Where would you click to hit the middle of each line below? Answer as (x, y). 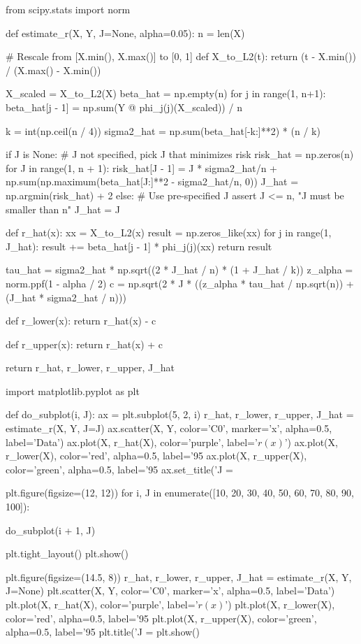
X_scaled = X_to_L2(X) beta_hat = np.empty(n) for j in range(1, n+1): (166, 93)
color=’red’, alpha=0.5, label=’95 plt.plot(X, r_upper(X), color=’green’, (161, 618)
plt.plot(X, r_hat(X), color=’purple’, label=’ (102, 604)
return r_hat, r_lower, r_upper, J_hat (90, 367)
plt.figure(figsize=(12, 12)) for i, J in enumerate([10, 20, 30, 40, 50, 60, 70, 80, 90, (180, 493)
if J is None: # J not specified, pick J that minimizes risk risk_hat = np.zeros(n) (180, 154)
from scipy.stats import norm (68, 9)
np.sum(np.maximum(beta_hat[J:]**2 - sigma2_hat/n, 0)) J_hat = (152, 181)
